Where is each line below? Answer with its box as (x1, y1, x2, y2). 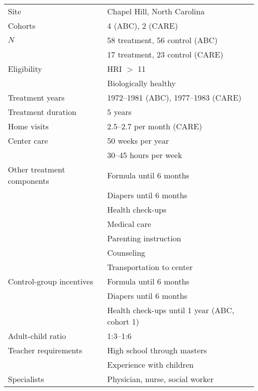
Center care (8, 135, 48, 146)
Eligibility (8, 63, 42, 74)
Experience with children (107, 359, 194, 370)
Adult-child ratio (8, 330, 66, 341)
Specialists (8, 373, 44, 385)
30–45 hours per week (107, 149, 182, 161)
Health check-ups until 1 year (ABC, (107, 304, 234, 316)
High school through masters (107, 344, 207, 356)
